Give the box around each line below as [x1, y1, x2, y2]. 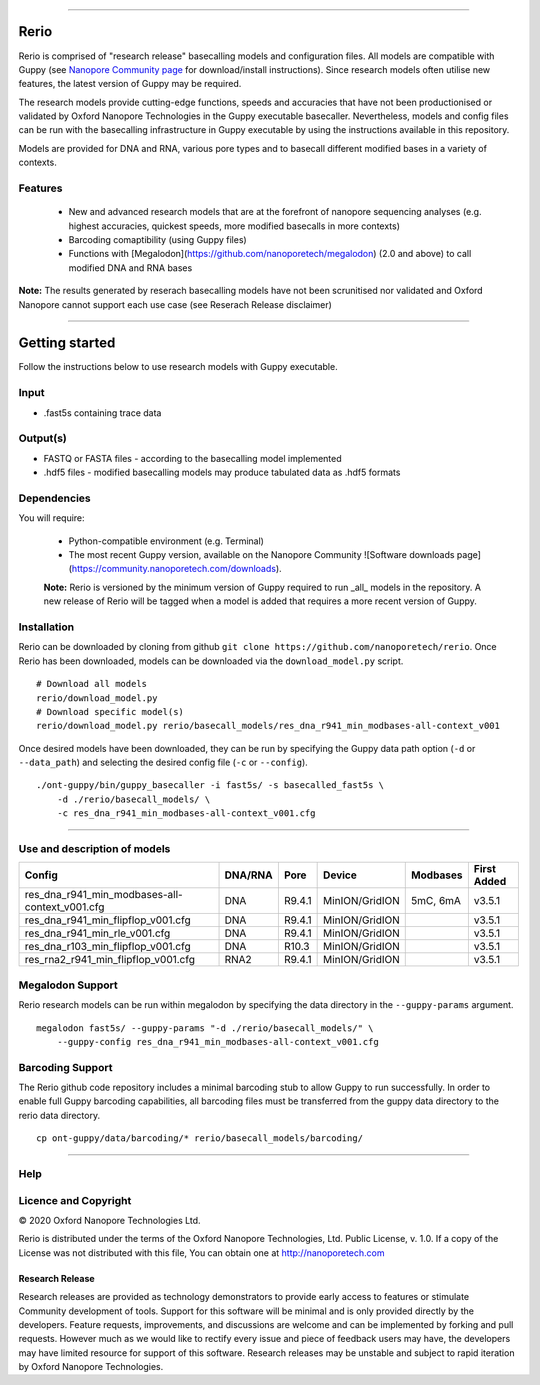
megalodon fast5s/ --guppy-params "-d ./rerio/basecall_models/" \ [36, 1022, 374, 1034]
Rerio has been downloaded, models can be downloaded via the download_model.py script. [18, 655, 404, 667]
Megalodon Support [18, 978, 119, 992]
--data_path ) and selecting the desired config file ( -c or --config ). [18, 756, 309, 769]
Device [323, 868, 357, 882]
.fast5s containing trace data [43, 406, 162, 419]
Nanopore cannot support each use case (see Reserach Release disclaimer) [18, 298, 332, 310]
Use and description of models [18, 842, 171, 856]
